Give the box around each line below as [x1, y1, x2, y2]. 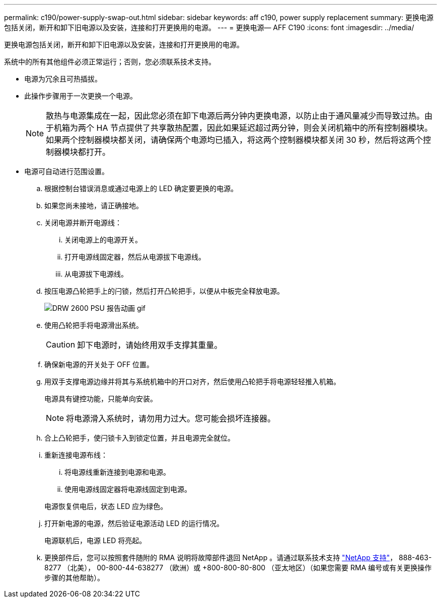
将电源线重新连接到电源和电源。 [64, 468, 170, 476]
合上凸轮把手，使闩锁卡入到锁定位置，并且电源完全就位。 [44, 434, 235, 442]
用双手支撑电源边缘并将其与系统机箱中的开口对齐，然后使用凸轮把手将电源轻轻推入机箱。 [44, 377, 340, 386]
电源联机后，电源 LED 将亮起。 [44, 536, 146, 545]
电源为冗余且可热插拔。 [24, 74, 102, 83]
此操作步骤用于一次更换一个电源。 [24, 92, 137, 100]
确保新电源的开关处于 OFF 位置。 [44, 360, 154, 369]
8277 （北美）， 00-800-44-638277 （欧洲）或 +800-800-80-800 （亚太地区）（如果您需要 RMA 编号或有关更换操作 [44, 563, 432, 572]
